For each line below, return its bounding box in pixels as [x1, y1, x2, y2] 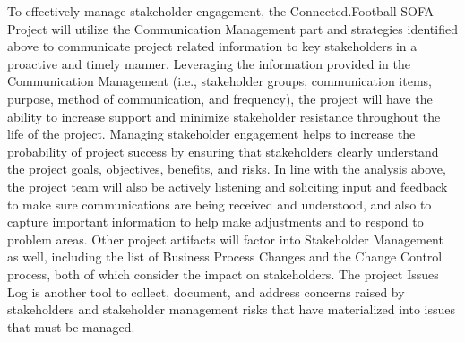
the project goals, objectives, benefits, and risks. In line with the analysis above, [7, 159, 446, 178]
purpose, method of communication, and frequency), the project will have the [7, 89, 433, 107]
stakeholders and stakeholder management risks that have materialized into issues [7, 300, 456, 319]
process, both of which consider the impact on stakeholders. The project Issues [7, 264, 439, 283]
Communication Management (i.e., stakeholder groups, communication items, [7, 72, 432, 90]
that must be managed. [7, 317, 135, 336]
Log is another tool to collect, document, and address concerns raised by [7, 282, 405, 301]
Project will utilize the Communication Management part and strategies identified [7, 19, 458, 38]
